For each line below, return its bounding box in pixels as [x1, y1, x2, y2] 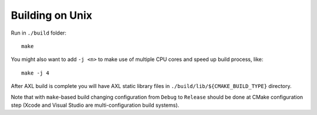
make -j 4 [21, 69, 49, 76]
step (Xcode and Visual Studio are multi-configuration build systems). [11, 102, 180, 109]
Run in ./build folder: [11, 29, 67, 36]
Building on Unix [11, 9, 93, 22]
